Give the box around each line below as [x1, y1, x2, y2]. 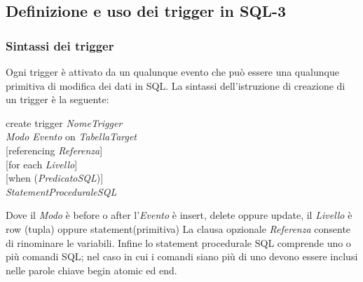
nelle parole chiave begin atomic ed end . [6, 262, 177, 277]
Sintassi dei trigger [6, 36, 114, 54]
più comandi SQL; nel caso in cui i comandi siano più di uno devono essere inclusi [6, 249, 358, 264]
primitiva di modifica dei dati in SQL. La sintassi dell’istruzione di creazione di [6, 78, 345, 93]
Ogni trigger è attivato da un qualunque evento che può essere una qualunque [6, 65, 339, 79]
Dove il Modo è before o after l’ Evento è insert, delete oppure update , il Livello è [6, 208, 352, 222]
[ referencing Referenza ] [6, 142, 103, 157]
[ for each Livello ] [6, 156, 78, 171]
